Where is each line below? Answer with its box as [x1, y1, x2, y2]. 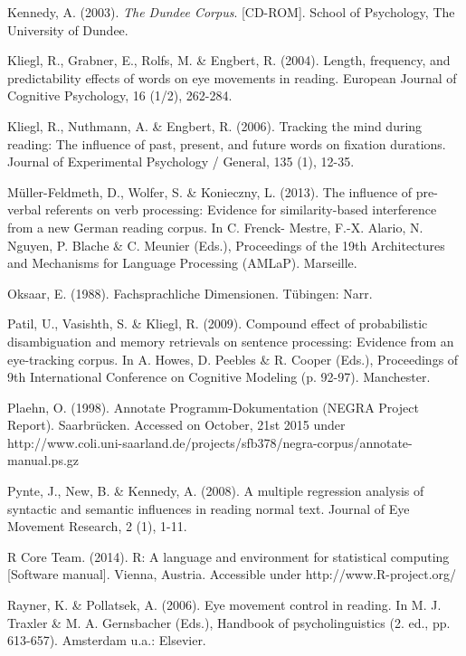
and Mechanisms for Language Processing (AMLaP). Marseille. [7, 253, 357, 272]
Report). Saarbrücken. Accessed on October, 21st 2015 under [7, 415, 346, 434]
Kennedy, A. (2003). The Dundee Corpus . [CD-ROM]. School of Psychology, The [7, 3, 455, 21]
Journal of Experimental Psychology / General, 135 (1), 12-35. [7, 152, 355, 171]
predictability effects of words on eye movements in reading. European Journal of [7, 68, 457, 87]
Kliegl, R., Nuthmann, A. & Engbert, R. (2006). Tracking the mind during [7, 116, 423, 135]
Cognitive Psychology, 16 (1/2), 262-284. [7, 86, 233, 105]
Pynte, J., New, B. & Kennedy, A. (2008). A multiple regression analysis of [7, 481, 424, 500]
